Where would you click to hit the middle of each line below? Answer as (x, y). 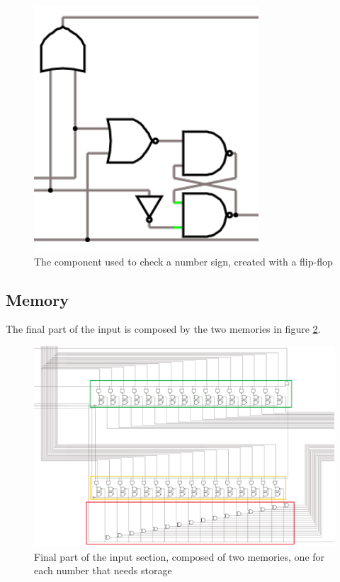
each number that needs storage (103, 570)
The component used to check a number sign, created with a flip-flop (183, 261)
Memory (37, 299)
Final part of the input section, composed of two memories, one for (180, 556)
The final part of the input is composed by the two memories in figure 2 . (163, 329)
